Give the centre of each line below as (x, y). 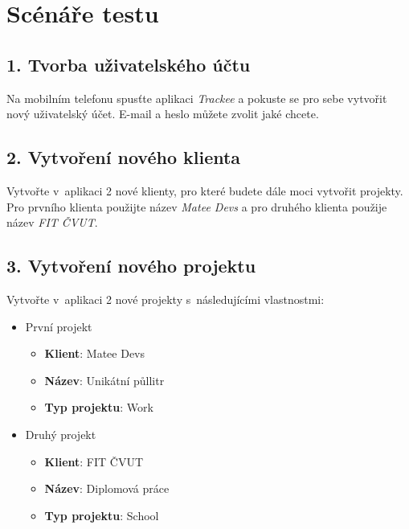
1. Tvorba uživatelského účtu (129, 64)
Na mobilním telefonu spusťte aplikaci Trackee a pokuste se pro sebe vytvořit (197, 98)
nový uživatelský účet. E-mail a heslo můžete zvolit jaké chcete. (163, 114)
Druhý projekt (61, 434)
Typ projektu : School (102, 515)
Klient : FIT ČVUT (94, 461)
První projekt (59, 326)
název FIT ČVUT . (52, 222)
